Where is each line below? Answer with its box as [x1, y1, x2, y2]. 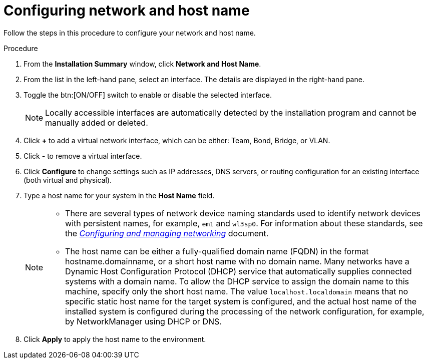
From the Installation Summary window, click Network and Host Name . [24, 59, 261, 68]
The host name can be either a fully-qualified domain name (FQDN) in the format [65, 246, 369, 256]
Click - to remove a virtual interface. [24, 151, 142, 160]
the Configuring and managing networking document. [65, 228, 269, 238]
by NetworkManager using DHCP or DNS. [65, 316, 222, 326]
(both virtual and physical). [24, 175, 112, 184]
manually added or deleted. [45, 117, 148, 128]
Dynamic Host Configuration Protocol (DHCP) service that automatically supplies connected [65, 266, 412, 276]
